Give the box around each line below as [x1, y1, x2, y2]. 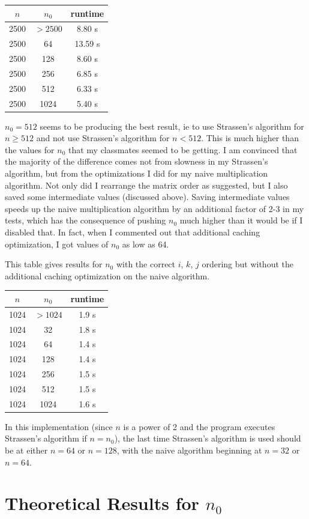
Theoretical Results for [5, 491, 199, 515]
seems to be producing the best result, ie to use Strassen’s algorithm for [40, 120, 304, 132]
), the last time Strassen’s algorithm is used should [114, 432, 301, 445]
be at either [5, 444, 48, 457]
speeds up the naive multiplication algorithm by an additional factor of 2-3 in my [5, 202, 304, 214]
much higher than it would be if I [179, 214, 303, 226]
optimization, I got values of [5, 237, 109, 250]
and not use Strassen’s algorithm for [36, 132, 170, 144]
